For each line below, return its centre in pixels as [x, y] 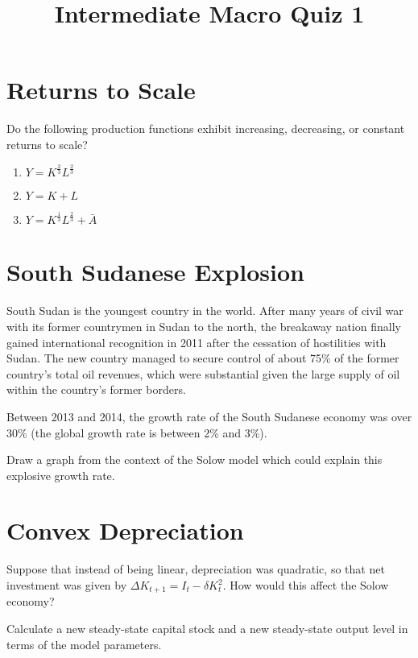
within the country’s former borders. [96, 389]
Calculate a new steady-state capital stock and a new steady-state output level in [207, 629]
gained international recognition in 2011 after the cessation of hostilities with [197, 342]
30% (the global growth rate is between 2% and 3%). [137, 432]
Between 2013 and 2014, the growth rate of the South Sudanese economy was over [209, 416]
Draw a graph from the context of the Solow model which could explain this [195, 459]
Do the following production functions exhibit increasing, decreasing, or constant [206, 128]
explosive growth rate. [61, 475]
